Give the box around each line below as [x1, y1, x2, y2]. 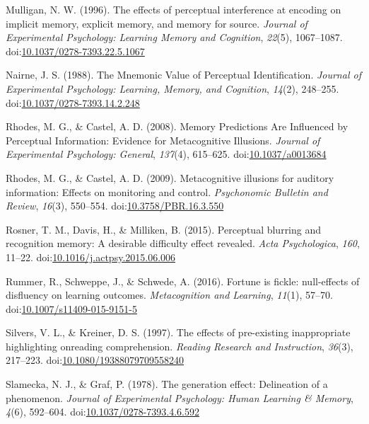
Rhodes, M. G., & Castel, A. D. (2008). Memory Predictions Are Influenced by [6, 119, 348, 134]
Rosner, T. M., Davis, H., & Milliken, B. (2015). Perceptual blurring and [6, 222, 322, 236]
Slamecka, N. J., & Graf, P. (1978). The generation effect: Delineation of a [6, 377, 328, 391]
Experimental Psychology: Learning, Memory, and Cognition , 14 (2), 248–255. [6, 81, 339, 96]
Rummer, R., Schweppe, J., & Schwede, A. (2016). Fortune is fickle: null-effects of [6, 273, 360, 288]
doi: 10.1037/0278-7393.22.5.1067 [6, 43, 145, 58]
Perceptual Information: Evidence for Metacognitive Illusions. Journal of [6, 132, 320, 147]
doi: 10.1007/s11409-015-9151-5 [6, 301, 137, 316]
